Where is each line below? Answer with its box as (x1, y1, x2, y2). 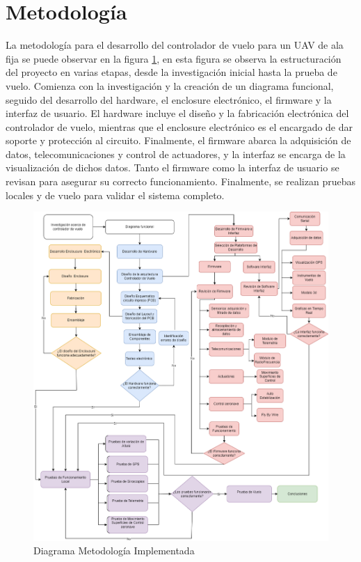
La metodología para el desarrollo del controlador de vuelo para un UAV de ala (6, 38, 344, 52)
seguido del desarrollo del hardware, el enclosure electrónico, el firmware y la (6, 92, 332, 107)
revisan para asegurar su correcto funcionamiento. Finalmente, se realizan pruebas (6, 174, 355, 189)
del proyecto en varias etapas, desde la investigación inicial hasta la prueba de (6, 65, 337, 79)
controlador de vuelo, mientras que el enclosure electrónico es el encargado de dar (6, 119, 353, 134)
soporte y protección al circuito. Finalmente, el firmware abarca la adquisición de (6, 133, 351, 148)
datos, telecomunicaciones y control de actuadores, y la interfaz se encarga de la (6, 146, 346, 161)
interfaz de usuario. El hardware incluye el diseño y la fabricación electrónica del (6, 106, 349, 120)
